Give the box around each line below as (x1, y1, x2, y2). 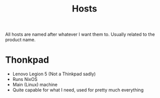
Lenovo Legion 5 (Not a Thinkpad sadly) (12, 71, 96, 77)
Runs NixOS (12, 76, 38, 82)
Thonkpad (5, 54, 49, 66)
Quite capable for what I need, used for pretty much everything (12, 87, 144, 93)
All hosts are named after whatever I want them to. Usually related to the (5, 31, 155, 38)
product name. (5, 37, 36, 43)
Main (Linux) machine (12, 81, 58, 88)
